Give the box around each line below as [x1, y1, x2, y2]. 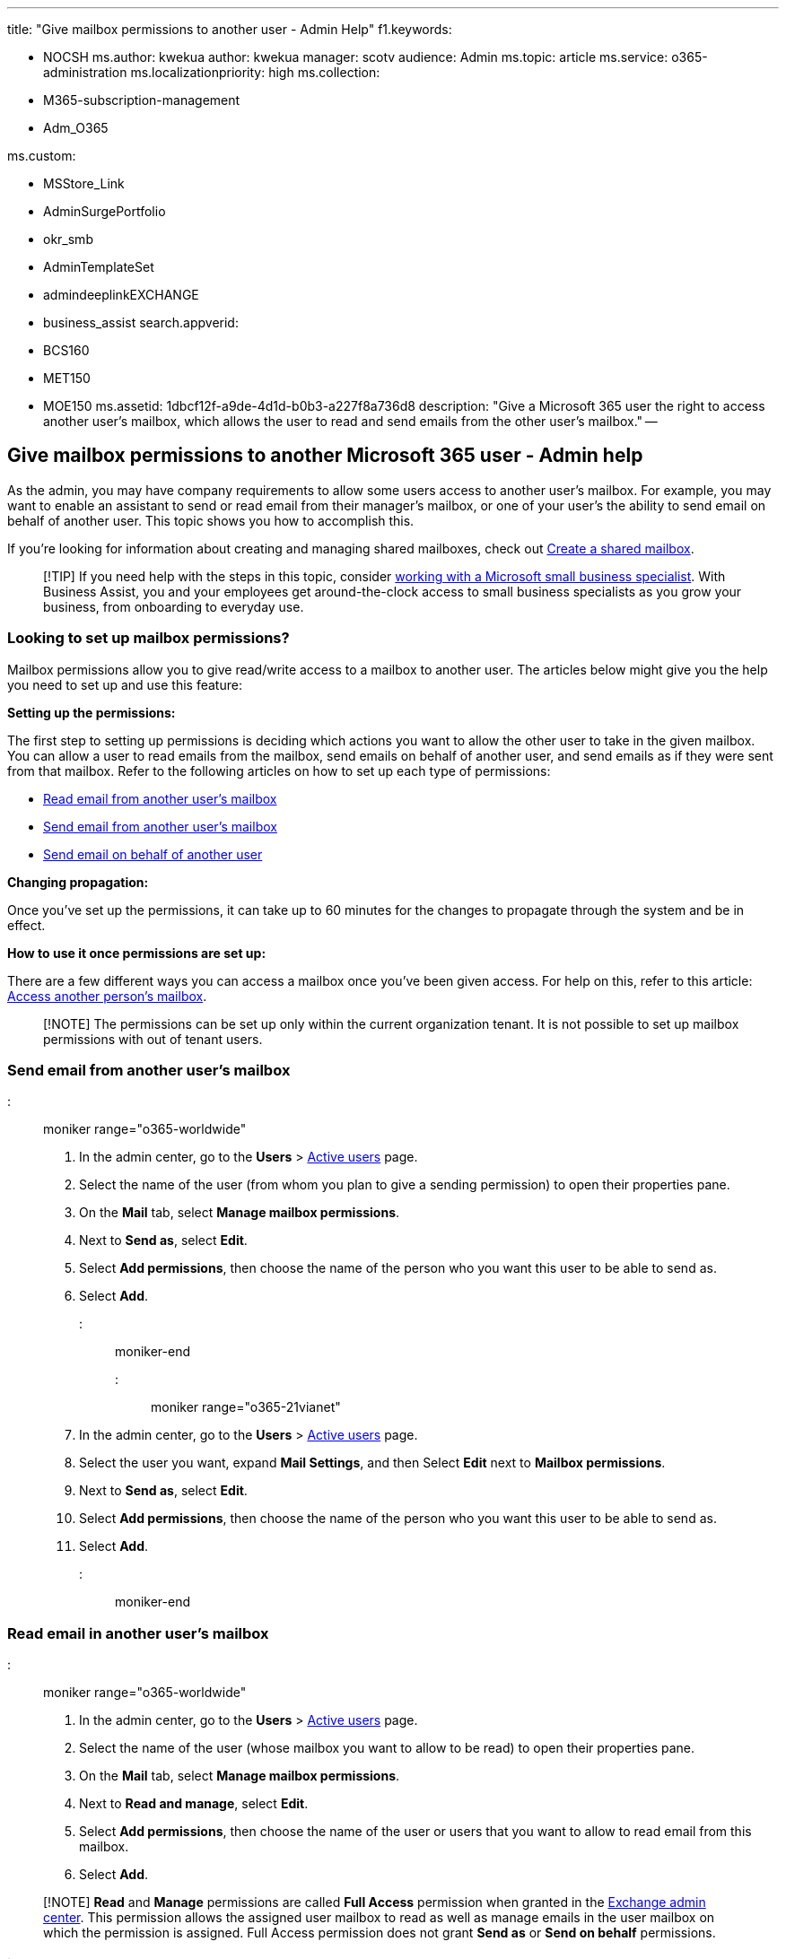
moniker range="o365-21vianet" [151, 1399, 341, 1415]
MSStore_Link [43, 176, 125, 191]
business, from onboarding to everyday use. [43, 598, 304, 614]
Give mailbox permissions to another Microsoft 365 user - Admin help [7, 444, 643, 467]
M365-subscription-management [43, 92, 240, 108]
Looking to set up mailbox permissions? [7, 629, 290, 648]
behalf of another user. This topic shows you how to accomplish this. [7, 512, 415, 528]
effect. [7, 917, 46, 933]
